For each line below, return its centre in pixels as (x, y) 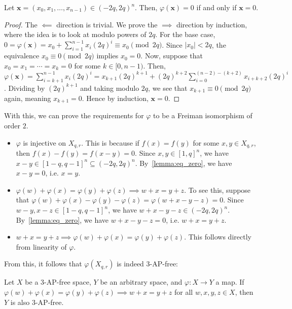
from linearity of (41, 246)
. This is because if (110, 142)
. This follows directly (218, 237)
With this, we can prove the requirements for (74, 115)
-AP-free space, (68, 282)
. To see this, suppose (217, 190)
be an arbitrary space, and (141, 282)
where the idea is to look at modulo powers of (75, 34)
